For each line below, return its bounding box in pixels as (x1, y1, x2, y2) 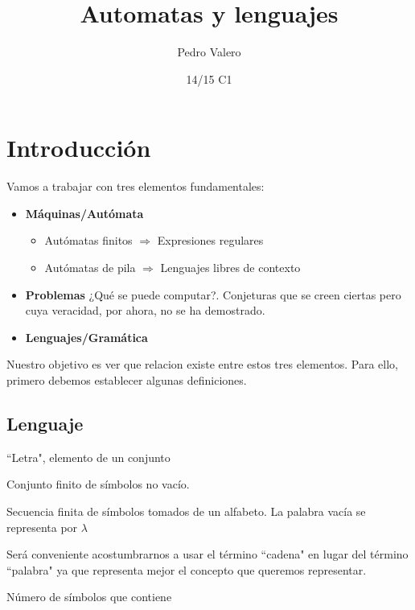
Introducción (6, 131, 151, 164)
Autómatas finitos (44, 232, 133, 249)
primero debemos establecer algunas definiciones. (6, 372, 247, 388)
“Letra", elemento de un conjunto (6, 448, 171, 465)
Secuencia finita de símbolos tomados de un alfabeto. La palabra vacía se (6, 502, 366, 519)
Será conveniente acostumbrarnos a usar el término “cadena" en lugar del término (6, 546, 409, 563)
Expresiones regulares (157, 232, 264, 249)
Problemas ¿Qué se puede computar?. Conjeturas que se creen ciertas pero (25, 286, 401, 303)
